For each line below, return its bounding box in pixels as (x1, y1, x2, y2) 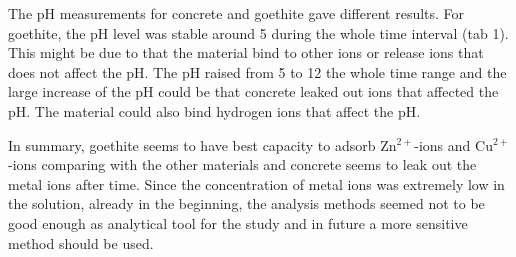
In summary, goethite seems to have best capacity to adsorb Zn (8, 134, 397, 155)
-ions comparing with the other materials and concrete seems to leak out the (8, 154, 477, 175)
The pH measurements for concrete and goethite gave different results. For (8, 3, 465, 23)
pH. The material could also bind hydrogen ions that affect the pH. (8, 100, 421, 121)
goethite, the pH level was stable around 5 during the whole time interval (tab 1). (8, 22, 509, 43)
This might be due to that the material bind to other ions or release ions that (8, 42, 484, 63)
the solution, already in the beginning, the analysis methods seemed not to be (8, 193, 485, 214)
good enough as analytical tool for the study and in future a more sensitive (8, 212, 468, 233)
